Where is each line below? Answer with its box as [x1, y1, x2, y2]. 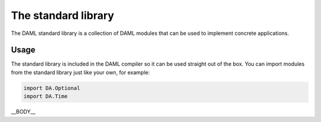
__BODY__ [11, 108, 36, 115]
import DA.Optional [23, 85, 80, 91]
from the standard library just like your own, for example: [11, 69, 150, 76]
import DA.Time [23, 93, 68, 100]
